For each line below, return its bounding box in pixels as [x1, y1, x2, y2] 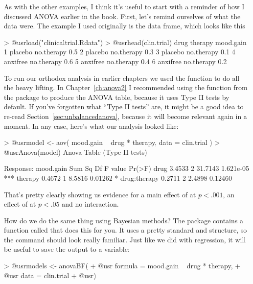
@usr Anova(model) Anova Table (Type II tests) [4, 146, 147, 157]
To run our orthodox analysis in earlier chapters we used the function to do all [4, 72, 240, 83]
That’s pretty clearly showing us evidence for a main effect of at [4, 189, 196, 199]
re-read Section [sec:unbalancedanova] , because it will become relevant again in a [4, 111, 247, 121]
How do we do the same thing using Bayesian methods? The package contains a [4, 215, 243, 225]
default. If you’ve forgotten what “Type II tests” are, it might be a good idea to [4, 101, 244, 112]
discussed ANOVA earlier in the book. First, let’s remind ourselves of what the [4, 11, 241, 21]
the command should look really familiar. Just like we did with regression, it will [4, 234, 246, 244]
